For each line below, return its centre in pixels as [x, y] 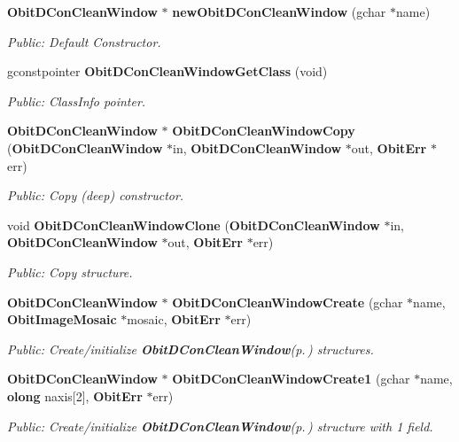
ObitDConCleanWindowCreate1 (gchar [291, 379]
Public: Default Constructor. [84, 41]
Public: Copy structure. [70, 271]
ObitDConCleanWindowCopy [264, 131]
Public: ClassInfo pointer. [77, 101]
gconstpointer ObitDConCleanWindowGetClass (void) [167, 71]
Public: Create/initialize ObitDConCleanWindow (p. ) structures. [191, 349]
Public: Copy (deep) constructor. [96, 195]
